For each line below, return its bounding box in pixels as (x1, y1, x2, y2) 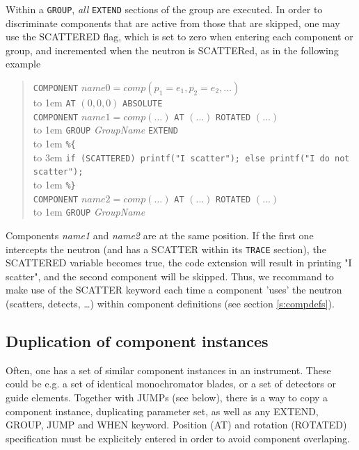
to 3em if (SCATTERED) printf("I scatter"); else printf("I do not (33, 150, 350, 164)
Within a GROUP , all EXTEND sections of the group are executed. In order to (6, 2, 323, 16)
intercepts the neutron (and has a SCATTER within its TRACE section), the (6, 241, 326, 256)
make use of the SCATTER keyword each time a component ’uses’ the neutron (6, 282, 342, 297)
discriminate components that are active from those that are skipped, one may (6, 15, 340, 30)
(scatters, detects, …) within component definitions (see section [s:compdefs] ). (6, 296, 335, 310)
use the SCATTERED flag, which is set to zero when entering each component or (6, 29, 353, 44)
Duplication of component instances (6, 330, 269, 351)
